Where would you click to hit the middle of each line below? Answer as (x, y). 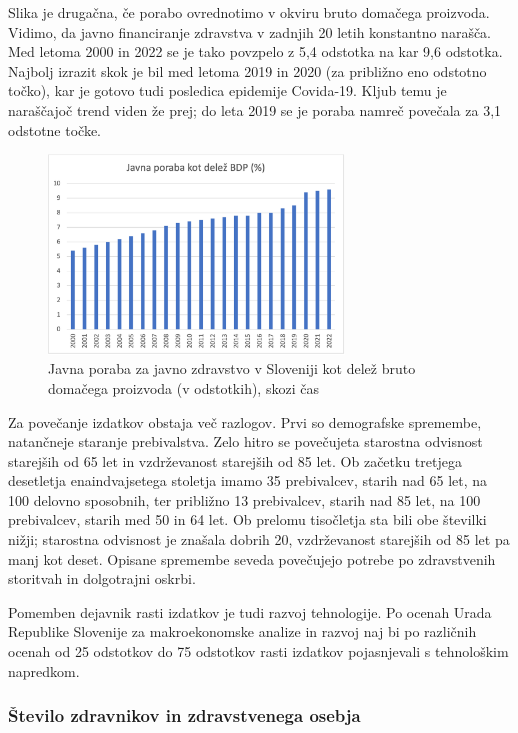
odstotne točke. (55, 129)
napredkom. (44, 670)
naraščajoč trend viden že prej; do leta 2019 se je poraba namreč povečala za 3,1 (255, 109)
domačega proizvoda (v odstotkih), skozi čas (183, 387)
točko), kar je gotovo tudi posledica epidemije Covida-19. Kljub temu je (227, 90)
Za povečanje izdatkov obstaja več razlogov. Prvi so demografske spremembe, (245, 421)
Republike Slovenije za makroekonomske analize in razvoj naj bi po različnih (242, 631)
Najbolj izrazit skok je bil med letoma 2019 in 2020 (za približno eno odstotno (247, 70)
